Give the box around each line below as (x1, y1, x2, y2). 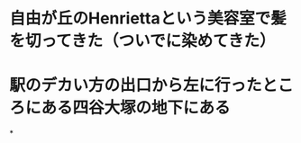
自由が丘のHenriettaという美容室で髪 (9, 8, 287, 29)
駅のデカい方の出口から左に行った (9, 76, 263, 95)
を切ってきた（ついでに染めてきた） (9, 31, 277, 51)
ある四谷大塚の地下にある (41, 98, 232, 118)
